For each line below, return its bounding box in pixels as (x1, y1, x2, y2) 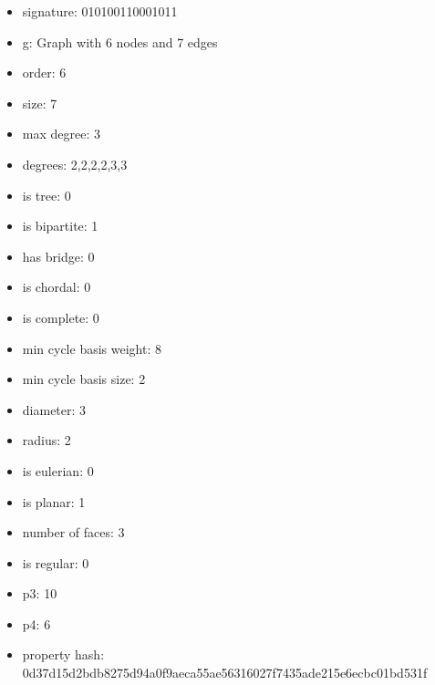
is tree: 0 (22, 185, 71, 204)
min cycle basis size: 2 (22, 369, 146, 389)
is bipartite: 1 (22, 216, 98, 235)
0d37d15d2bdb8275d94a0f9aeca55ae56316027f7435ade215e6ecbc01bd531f (22, 663, 428, 682)
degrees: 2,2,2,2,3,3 (22, 154, 128, 173)
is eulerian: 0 (22, 461, 94, 480)
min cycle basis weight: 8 (22, 338, 161, 358)
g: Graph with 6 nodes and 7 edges (22, 32, 218, 51)
